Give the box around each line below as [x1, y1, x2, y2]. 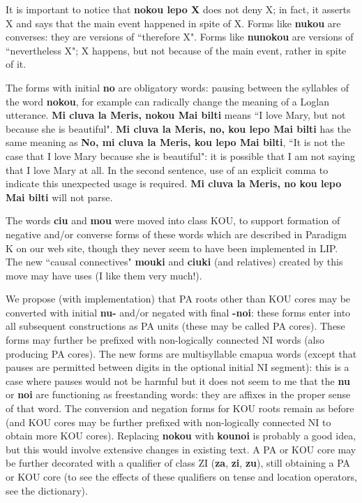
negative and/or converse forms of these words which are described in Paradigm [6, 226, 347, 241]
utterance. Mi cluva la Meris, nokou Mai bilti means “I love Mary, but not [6, 108, 346, 122]
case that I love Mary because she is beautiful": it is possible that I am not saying [6, 148, 355, 163]
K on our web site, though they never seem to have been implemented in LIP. [6, 240, 338, 255]
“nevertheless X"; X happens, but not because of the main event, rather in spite [6, 43, 347, 57]
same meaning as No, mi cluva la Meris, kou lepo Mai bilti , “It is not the [6, 135, 345, 150]
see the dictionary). [6, 483, 88, 497]
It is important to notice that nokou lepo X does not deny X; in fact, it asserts [6, 2, 351, 16]
